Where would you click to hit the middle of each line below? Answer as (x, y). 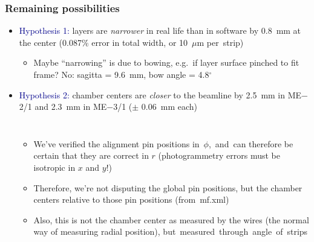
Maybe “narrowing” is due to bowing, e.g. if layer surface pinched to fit (166, 62)
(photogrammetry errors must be (219, 155)
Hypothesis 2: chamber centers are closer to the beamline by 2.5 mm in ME (160, 94)
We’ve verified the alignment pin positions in (116, 143)
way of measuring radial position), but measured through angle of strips (171, 231)
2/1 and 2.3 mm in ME (63, 107)
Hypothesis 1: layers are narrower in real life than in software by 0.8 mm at (160, 30)
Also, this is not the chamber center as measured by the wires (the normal (171, 219)
